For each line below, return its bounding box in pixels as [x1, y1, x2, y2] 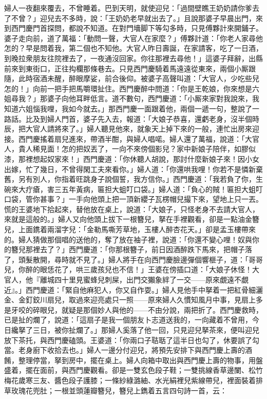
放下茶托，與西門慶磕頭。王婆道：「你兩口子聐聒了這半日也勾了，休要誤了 [4, 334, 252, 345]
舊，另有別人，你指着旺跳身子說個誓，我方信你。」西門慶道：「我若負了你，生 [4, 174, 263, 184]
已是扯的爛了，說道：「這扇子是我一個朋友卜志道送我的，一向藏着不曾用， [4, 314, 252, 325]
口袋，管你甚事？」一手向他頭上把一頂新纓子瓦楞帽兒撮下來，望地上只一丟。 [4, 194, 263, 204]
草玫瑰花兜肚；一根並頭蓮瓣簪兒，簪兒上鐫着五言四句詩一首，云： [4, 385, 227, 395]
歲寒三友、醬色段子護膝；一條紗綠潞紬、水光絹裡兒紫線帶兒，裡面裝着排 [18, 374, 263, 385]
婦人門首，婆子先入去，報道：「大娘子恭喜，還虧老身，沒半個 [47, 113, 252, 124]
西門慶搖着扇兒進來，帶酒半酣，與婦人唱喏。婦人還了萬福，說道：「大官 [18, 133, 259, 144]
